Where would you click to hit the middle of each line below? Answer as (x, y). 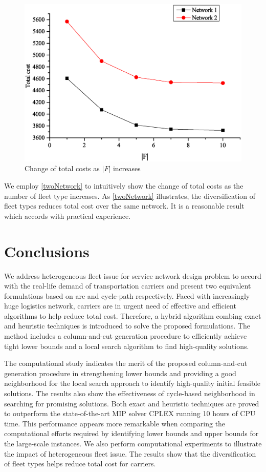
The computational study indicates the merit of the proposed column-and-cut (126, 363)
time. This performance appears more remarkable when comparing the (115, 423)
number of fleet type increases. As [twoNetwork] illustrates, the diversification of (130, 196)
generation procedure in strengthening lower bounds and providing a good (120, 373)
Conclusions (47, 251)
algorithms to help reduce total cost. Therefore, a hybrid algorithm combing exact (133, 315)
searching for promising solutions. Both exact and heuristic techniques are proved (132, 403)
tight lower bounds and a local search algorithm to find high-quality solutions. (127, 346)
